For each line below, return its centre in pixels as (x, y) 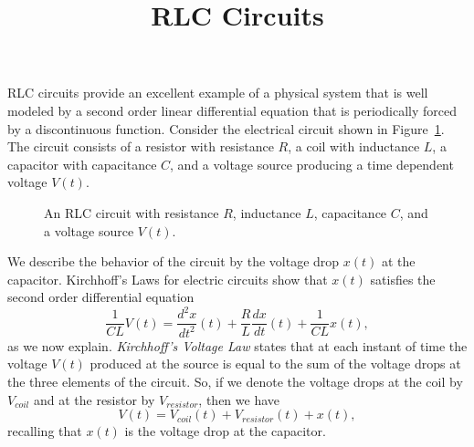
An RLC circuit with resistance (132, 212)
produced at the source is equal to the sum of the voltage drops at (275, 364)
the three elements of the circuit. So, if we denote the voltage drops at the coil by (235, 381)
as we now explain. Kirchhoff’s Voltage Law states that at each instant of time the (237, 345)
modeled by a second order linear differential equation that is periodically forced (232, 110)
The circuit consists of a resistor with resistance (141, 146)
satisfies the (403, 279)
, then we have (239, 399)
